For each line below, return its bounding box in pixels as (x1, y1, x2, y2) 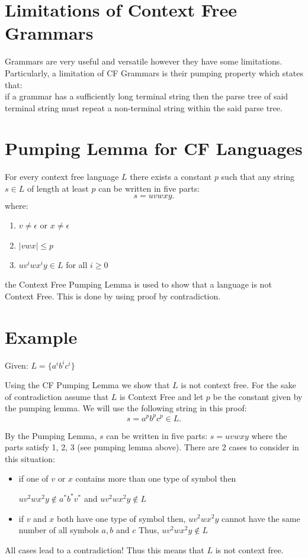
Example (5, 324, 78, 349)
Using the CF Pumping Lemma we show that (5, 379, 170, 391)
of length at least (27, 182, 89, 194)
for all (66, 258, 88, 270)
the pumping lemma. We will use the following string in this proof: (5, 402, 247, 414)
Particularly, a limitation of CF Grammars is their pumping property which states (5, 66, 303, 79)
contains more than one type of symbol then (75, 472, 236, 485)
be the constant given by (213, 390, 303, 402)
